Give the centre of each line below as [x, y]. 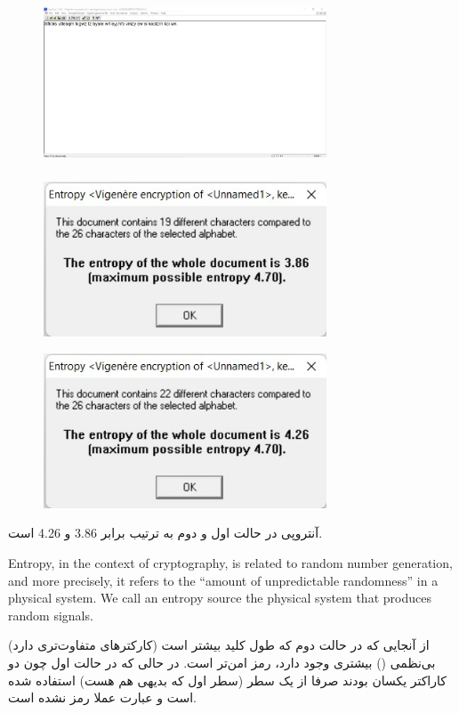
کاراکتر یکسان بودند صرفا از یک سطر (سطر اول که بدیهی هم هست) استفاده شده [227, 680]
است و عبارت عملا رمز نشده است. [103, 697]
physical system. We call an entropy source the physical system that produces [220, 598]
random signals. [51, 615]
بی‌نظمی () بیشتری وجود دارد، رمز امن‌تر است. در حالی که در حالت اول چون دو [222, 662]
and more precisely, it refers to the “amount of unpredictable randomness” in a [223, 580]
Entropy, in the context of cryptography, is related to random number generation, [230, 563]
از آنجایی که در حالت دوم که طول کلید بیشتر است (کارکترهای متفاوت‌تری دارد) [219, 645]
